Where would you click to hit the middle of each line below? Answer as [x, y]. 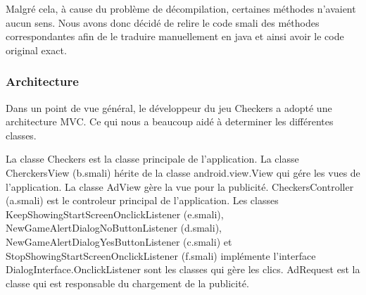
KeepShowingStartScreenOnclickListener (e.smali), [115, 214]
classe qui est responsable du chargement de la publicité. [127, 283]
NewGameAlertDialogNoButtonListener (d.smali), [114, 228]
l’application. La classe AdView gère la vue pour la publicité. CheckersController [180, 186]
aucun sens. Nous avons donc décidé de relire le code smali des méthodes [163, 22]
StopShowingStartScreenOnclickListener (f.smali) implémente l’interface [161, 255]
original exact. [36, 50]
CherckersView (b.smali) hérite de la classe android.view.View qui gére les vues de [183, 172]
